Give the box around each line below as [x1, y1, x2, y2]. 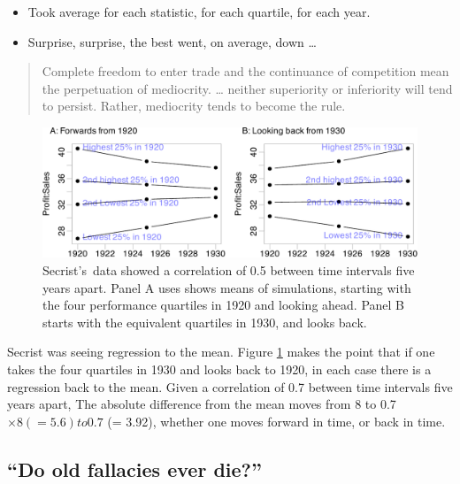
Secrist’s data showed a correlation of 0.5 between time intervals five [42, 260, 415, 279]
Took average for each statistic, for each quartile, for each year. [27, 3, 371, 20]
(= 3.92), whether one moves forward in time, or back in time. [107, 411, 446, 430]
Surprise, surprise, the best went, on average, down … [27, 32, 317, 50]
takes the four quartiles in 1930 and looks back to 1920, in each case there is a [7, 359, 432, 378]
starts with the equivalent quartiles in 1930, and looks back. [42, 312, 367, 331]
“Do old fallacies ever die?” [7, 455, 262, 482]
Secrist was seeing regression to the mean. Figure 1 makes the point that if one [7, 342, 435, 361]
